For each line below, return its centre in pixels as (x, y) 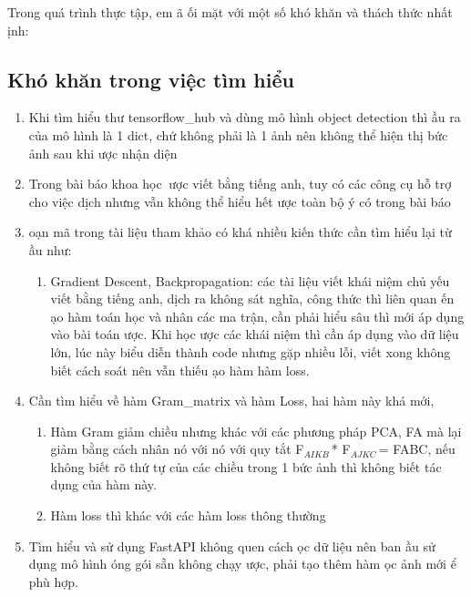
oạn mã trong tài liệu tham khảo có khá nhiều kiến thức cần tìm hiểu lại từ (240, 232)
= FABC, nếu (417, 449)
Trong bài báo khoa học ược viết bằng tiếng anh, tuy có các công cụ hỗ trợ (240, 184)
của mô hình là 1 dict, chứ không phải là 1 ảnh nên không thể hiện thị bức (238, 134)
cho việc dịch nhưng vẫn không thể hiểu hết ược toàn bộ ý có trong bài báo (240, 201)
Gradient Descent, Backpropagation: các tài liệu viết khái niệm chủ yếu (250, 280)
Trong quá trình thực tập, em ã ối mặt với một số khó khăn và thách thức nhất (230, 12)
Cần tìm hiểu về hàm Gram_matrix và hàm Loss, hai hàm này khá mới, (231, 401)
